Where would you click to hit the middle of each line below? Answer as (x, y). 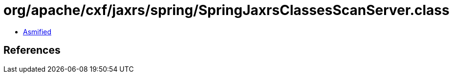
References (32, 50)
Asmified (37, 31)
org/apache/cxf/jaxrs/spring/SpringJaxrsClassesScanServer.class (226, 10)
